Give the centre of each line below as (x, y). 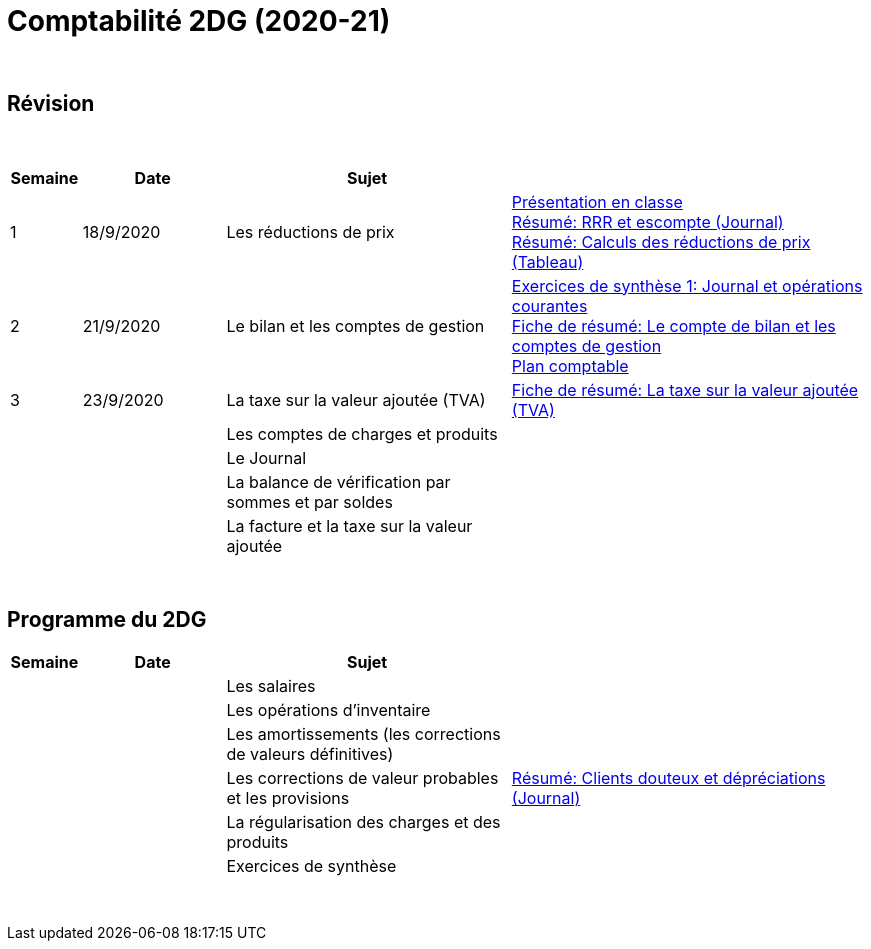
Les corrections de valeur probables (362, 778)
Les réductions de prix (310, 231)
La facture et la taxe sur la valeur (349, 525)
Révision (51, 104)
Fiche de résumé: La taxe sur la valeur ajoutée (685, 389)
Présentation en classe (597, 201)
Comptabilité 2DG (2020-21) (199, 21)
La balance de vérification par (338, 481)
